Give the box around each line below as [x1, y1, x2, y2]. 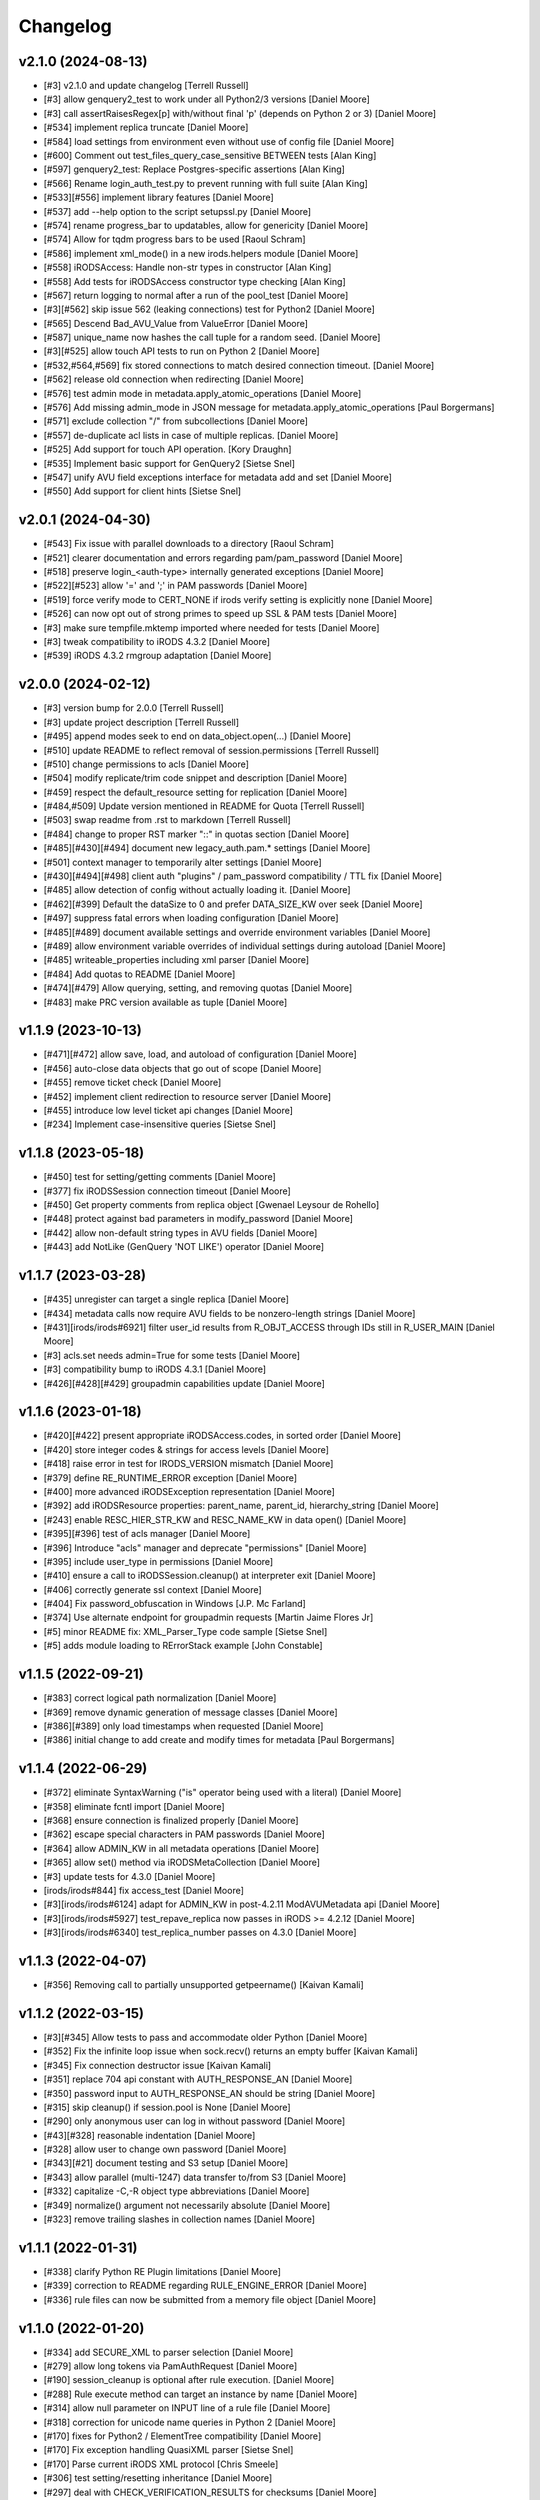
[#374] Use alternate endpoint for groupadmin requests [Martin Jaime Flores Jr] [43, 1611, 374, 1624]
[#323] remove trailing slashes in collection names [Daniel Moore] [43, 2213, 315, 2225]
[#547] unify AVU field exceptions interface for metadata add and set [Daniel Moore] [43, 471, 392, 483]
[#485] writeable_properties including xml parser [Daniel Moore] [43, 954, 310, 966]
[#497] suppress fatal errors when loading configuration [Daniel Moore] [43, 912, 339, 924]
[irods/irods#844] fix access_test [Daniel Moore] [43, 1884, 245, 1896]
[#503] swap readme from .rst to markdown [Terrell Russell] [43, 814, 292, 826]
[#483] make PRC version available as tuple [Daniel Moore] [43, 996, 288, 1008]
